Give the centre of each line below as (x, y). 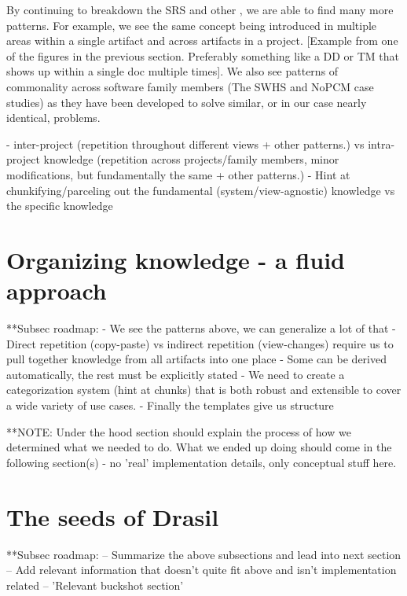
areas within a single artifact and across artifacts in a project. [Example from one (202, 40)
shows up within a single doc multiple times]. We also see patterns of (172, 71)
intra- (381, 143)
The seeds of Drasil (113, 516)
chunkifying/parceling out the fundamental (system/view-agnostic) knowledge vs (201, 190)
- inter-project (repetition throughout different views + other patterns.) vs (185, 143)
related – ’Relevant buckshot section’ (95, 585)
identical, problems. (53, 118)
